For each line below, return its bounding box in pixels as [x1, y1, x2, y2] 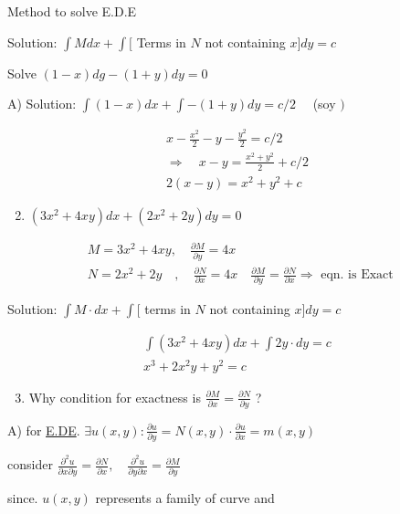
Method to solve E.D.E [7, 2, 137, 20]
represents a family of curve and [95, 488, 275, 507]
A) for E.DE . [7, 420, 80, 439]
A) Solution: [7, 94, 77, 113]
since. [7, 488, 38, 507]
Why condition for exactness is [28, 387, 201, 406]
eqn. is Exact [321, 268, 394, 282]
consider [7, 455, 53, 474]
